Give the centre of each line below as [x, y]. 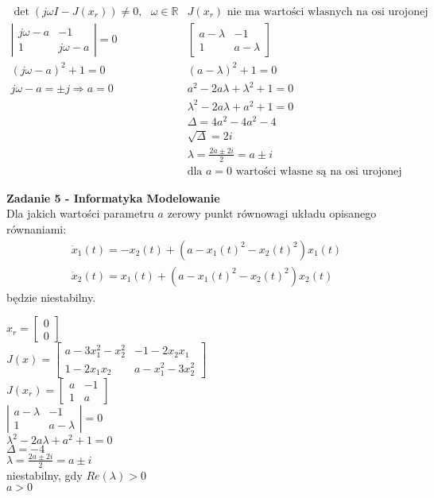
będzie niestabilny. [51, 297]
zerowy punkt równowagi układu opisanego [272, 213]
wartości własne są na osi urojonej [319, 171]
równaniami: [37, 228]
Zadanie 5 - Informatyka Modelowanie [113, 197]
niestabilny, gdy [45, 475]
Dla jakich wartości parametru [80, 213]
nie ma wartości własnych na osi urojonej [327, 12]
